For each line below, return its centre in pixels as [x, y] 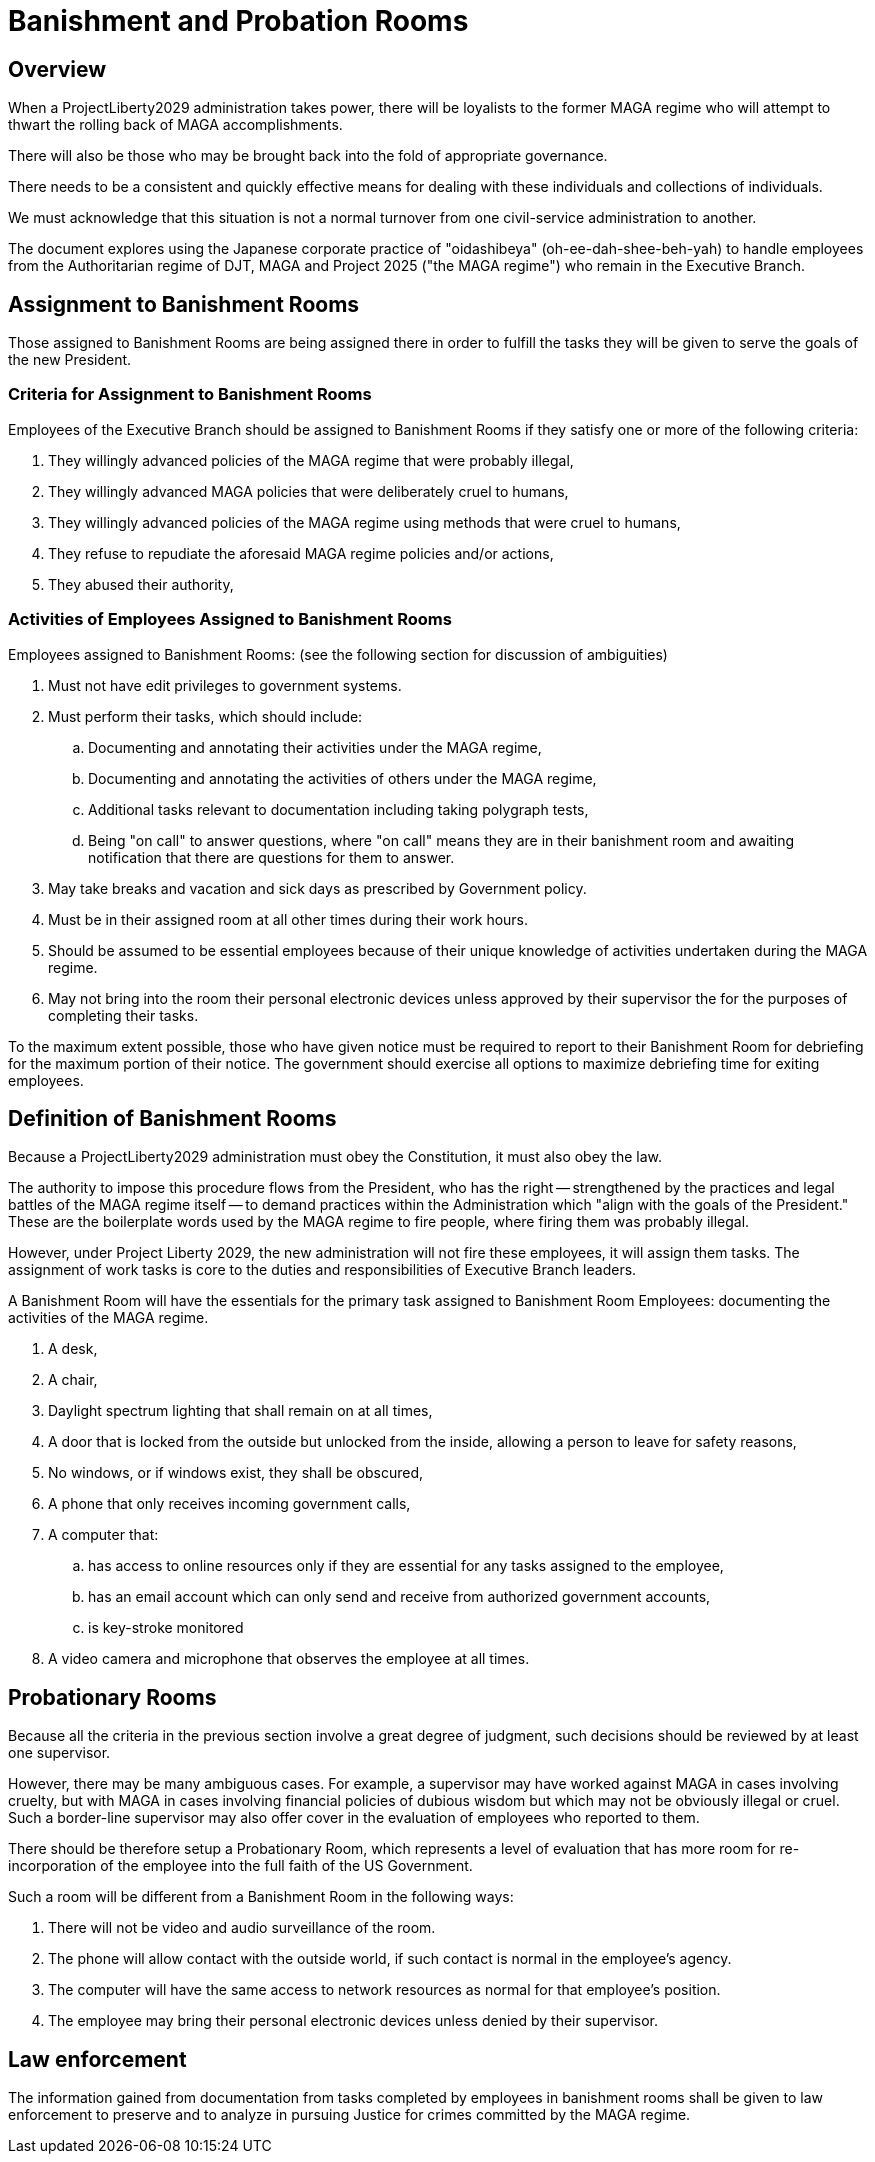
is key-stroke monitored [166, 1628]
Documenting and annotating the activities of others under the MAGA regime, [342, 778]
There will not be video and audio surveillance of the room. [242, 1928]
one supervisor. [59, 1753]
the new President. [70, 360]
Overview [57, 69]
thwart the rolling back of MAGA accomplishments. [175, 125]
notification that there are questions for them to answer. [271, 857]
